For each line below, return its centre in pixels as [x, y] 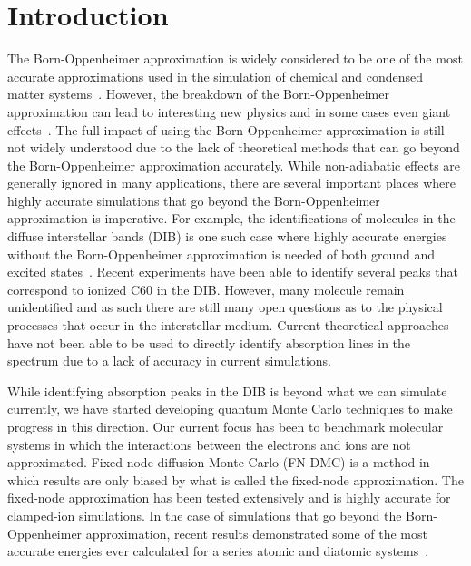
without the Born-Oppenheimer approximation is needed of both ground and [221, 254]
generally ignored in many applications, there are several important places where [232, 183]
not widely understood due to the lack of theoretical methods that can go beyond [234, 147]
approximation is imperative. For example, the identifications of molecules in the [231, 218]
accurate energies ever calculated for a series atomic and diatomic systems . [218, 551]
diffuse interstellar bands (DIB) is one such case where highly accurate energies [227, 236]
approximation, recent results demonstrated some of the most [256, 533]
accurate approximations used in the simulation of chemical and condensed [216, 76]
